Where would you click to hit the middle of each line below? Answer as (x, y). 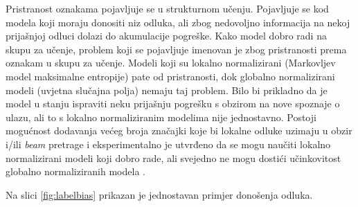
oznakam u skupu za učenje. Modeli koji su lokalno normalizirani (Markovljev (171, 63)
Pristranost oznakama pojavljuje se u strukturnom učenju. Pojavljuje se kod (167, 8)
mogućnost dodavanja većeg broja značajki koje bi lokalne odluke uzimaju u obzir (179, 130)
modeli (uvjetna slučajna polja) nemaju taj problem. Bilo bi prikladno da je (167, 90)
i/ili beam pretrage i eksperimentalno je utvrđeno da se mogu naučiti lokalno (168, 144)
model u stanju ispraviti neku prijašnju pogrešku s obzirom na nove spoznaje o (173, 103)
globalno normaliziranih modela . (75, 171)
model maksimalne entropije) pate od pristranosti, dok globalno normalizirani (170, 76)
